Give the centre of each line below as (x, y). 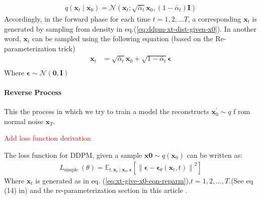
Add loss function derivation (48, 138)
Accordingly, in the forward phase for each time (77, 19)
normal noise (24, 121)
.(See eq (241, 180)
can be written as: (214, 155)
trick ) (67, 48)
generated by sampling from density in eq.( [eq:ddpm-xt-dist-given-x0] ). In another (130, 28)
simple (71, 170)
